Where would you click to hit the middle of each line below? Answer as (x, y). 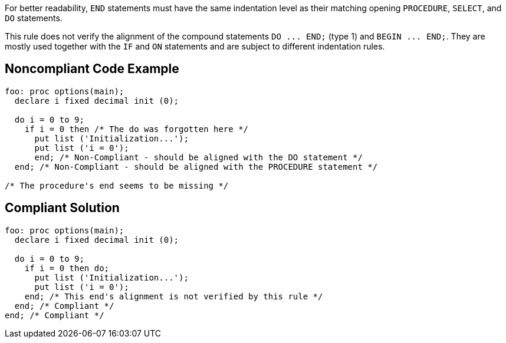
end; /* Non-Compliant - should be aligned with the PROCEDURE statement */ (196, 166)
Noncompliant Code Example (92, 69)
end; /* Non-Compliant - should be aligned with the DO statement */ (198, 157)
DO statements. (34, 18)
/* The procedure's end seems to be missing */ (117, 185)
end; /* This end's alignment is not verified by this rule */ (174, 296)
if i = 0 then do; (67, 268)
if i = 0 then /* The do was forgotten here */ (137, 129)
